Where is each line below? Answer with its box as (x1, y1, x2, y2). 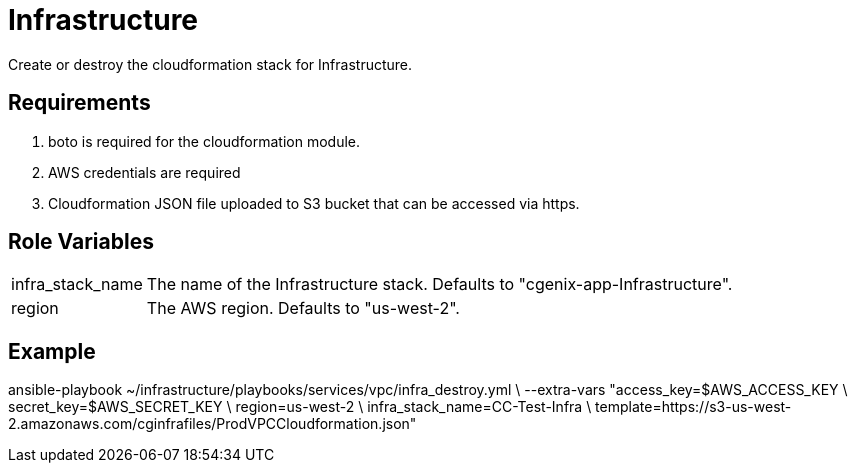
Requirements (8, 90, 151, 116)
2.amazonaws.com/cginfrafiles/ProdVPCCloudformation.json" (8, 415, 417, 433)
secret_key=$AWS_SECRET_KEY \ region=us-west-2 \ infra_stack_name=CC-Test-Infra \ (8, 398, 592, 416)
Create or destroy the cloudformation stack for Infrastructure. (8, 55, 413, 73)
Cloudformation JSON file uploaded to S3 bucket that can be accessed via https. (48, 194, 580, 212)
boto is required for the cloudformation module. (48, 132, 361, 150)
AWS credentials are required (48, 163, 241, 181)
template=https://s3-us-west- (595, 398, 792, 416)
